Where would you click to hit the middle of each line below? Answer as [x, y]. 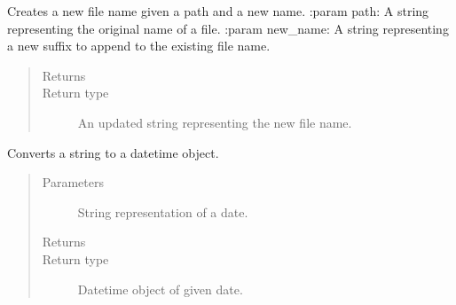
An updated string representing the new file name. [215, 122]
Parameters [73, 182]
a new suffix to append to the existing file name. [139, 46]
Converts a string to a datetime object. [113, 152]
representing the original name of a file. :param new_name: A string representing [228, 28]
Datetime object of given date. [160, 289]
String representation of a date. [163, 211]
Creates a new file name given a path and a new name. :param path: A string [218, 11]
